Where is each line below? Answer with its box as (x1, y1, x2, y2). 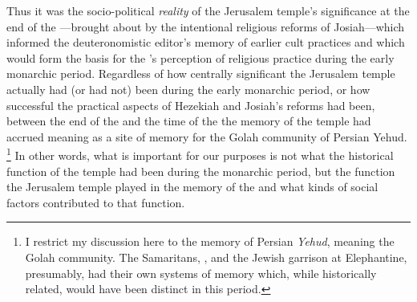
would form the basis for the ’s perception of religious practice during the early (6, 49, 395, 66)
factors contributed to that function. (6, 194, 185, 210)
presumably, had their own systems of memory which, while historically (25, 264, 377, 281)
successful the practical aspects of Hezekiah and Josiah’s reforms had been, (6, 96, 375, 113)
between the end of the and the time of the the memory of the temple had (6, 112, 371, 129)
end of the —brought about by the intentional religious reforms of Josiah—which (6, 18, 405, 35)
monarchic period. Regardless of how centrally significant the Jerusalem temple (6, 65, 395, 82)
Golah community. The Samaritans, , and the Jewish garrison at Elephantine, (25, 248, 407, 265)
